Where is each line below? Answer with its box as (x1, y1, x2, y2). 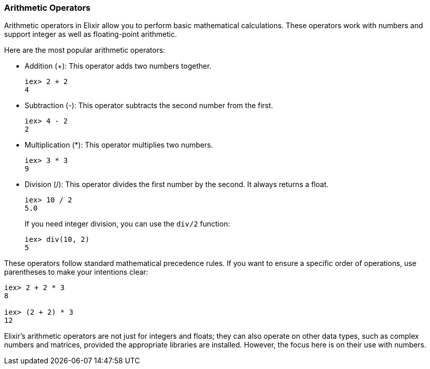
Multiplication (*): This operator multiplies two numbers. (25, 140, 213, 150)
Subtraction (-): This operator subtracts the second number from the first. (25, 101, 273, 110)
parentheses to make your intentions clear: (4, 268, 149, 277)
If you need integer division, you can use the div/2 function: (25, 219, 230, 229)
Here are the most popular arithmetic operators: (4, 46, 166, 55)
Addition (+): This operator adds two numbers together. (25, 61, 212, 71)
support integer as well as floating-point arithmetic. (4, 30, 177, 39)
